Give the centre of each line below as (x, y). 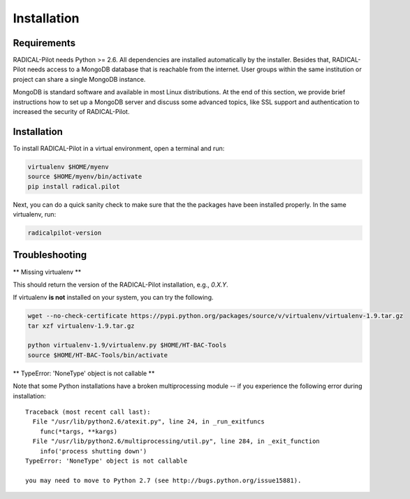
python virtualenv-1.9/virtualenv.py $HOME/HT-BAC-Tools (127, 345)
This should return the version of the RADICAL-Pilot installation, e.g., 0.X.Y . (120, 284)
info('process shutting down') (93, 451)
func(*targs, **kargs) (79, 431)
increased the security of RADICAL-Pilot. (71, 112)
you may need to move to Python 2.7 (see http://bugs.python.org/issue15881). (163, 480)
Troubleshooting (50, 255)
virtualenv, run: (35, 215)
